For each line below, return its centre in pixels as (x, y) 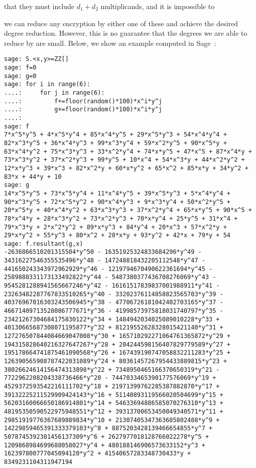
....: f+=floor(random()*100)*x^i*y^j (83, 101)
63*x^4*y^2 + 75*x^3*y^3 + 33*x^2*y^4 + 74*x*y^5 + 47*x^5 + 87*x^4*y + (128, 151)
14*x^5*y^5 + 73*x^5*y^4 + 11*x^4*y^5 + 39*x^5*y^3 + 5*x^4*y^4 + (117, 193)
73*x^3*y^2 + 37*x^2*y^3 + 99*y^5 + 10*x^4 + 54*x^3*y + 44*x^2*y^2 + (124, 160)
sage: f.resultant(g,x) (44, 244)
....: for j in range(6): (54, 93)
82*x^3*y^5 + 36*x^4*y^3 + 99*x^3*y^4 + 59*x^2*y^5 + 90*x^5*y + (115, 143)
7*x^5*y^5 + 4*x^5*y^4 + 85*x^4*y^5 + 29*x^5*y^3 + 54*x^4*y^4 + (115, 135)
